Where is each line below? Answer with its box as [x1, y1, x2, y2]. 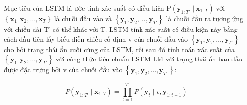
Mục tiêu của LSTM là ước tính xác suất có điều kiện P [4, 3, 171, 13]
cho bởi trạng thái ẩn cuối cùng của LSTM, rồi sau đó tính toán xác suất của [4, 44, 235, 54]
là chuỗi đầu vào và [54, 14, 112, 23]
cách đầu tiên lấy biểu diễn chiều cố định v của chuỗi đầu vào [4, 33, 188, 44]
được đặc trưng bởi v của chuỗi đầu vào [4, 64, 123, 75]
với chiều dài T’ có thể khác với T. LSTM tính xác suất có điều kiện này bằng [4, 24, 238, 34]
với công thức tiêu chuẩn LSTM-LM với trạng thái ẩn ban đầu [55, 54, 243, 64]
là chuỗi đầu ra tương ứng [166, 14, 244, 23]
